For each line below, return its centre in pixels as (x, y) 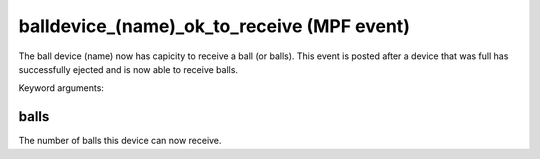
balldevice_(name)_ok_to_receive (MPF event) (214, 26)
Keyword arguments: (61, 88)
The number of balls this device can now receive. (120, 141)
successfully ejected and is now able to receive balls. (128, 69)
